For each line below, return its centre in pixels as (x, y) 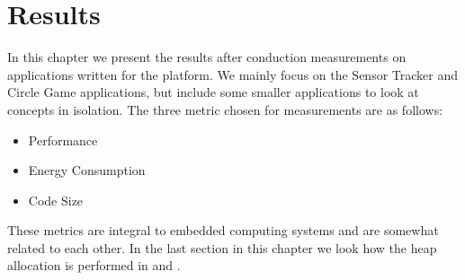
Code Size (56, 200)
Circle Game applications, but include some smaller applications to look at (213, 92)
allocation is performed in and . (94, 265)
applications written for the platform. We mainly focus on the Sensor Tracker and (233, 74)
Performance (63, 140)
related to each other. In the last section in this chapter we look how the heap (222, 247)
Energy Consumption (87, 170)
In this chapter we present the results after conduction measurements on (207, 57)
